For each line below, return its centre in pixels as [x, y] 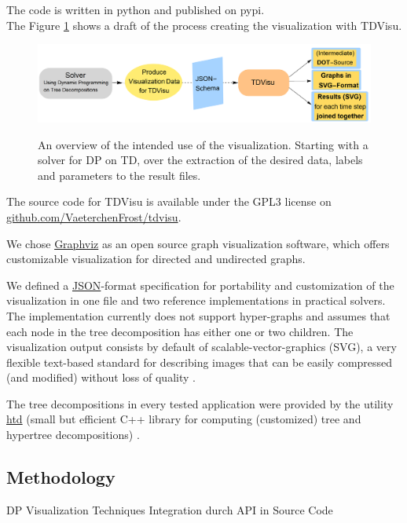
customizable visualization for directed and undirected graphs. [156, 259]
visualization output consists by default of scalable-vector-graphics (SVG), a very [202, 347]
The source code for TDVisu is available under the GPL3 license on [169, 201]
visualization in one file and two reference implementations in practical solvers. [196, 300]
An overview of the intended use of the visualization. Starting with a [203, 144]
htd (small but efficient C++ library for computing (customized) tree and [184, 419]
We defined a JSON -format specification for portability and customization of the [200, 285]
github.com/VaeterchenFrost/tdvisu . [94, 216]
